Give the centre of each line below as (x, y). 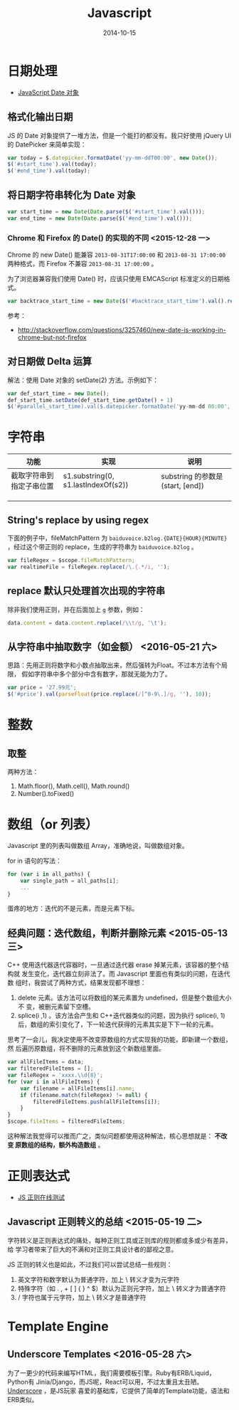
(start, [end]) (182, 486)
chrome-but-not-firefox (52, 337)
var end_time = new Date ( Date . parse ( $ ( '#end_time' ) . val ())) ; (100, 218)
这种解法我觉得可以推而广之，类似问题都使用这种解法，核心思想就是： (110, 1136)
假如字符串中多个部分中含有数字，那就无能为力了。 (96, 674)
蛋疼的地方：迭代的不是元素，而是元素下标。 (73, 908)
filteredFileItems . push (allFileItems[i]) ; (97, 1102)
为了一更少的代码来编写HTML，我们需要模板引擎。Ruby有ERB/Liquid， (111, 1373)
